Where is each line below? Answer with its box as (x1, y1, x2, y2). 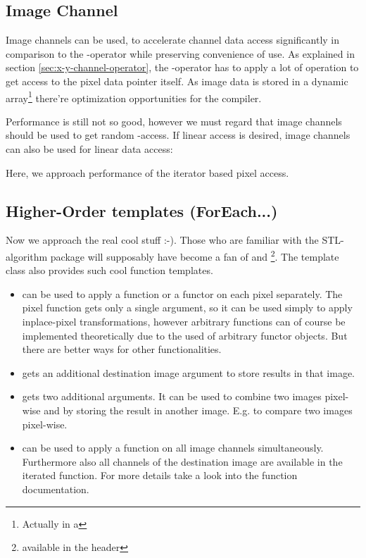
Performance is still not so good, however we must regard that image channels (6, 113, 342, 128)
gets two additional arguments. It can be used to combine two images (22, 389, 322, 404)
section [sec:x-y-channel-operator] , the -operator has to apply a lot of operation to (6, 60, 359, 75)
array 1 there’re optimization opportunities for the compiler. (6, 88, 262, 105)
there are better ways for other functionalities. (22, 342, 222, 356)
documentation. (22, 481, 89, 496)
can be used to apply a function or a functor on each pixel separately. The (22, 286, 343, 301)
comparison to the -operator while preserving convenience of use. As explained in (6, 46, 355, 61)
